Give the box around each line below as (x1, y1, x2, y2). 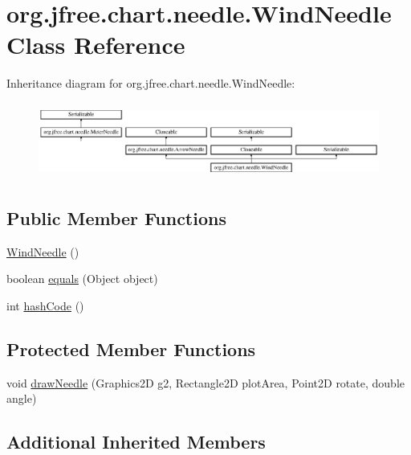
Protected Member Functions (6, 336, 256, 361)
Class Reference (6, 28, 185, 61)
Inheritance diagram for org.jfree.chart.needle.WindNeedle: (6, 75, 295, 92)
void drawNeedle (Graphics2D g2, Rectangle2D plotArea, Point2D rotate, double (6, 374, 405, 391)
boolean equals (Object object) (6, 270, 158, 287)
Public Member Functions (6, 205, 226, 230)
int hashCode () (6, 297, 84, 314)
